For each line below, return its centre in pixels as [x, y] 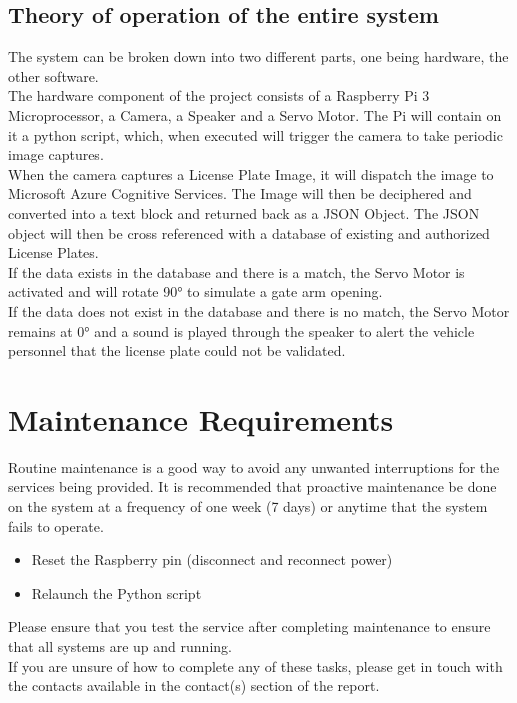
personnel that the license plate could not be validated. [177, 350]
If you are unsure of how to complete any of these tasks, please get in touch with [255, 665]
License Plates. [53, 252]
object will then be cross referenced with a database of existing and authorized [249, 232]
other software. [53, 75]
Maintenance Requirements [201, 418]
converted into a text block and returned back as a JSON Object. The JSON [244, 212]
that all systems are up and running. [120, 645]
